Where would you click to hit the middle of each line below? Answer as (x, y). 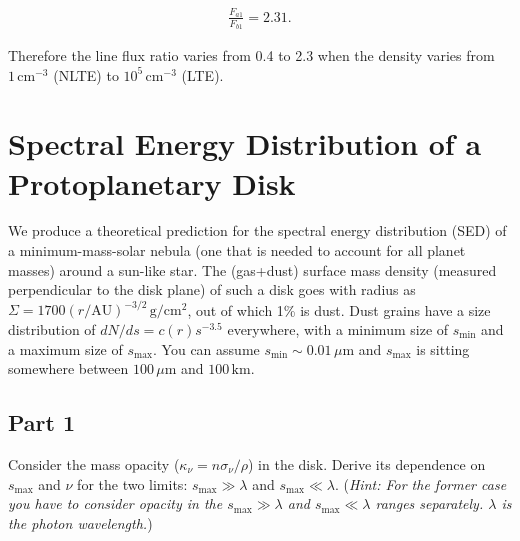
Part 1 (42, 422)
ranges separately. (429, 503)
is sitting (443, 348)
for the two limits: (132, 483)
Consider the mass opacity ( (94, 463)
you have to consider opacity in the (115, 503)
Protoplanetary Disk (152, 182)
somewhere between (68, 368)
